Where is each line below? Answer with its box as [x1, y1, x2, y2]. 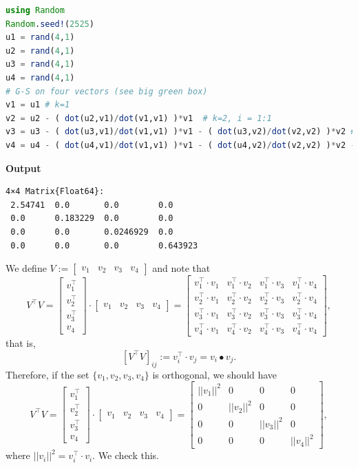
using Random [6, 6, 65, 15]
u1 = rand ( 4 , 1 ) [6, 32, 75, 43]
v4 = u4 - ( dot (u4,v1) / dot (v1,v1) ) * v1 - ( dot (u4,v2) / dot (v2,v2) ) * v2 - [6, 140, 356, 150]
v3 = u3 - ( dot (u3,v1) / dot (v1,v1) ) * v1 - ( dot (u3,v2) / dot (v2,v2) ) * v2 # [6, 127, 356, 137]
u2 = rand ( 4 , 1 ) [6, 45, 75, 56]
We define [6, 261, 47, 275]
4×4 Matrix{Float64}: [6, 187, 105, 197]
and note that [152, 261, 211, 275]
